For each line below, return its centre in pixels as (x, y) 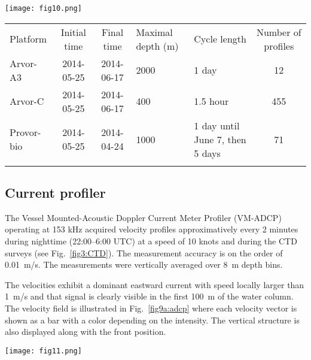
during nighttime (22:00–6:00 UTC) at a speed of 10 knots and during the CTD (151, 241)
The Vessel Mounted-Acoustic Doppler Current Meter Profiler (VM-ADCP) (143, 217)
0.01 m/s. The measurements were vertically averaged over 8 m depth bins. (144, 264)
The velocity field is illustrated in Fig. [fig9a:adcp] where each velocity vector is (151, 308)
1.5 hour (211, 101)
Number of (279, 32)
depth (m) (157, 46)
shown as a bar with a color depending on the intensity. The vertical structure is (152, 320)
